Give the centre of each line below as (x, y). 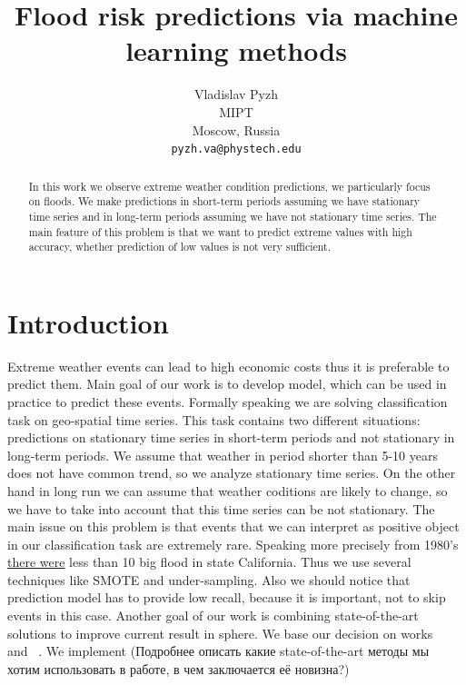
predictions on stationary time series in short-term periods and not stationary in (231, 437)
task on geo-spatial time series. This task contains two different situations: (214, 419)
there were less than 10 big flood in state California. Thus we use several (209, 562)
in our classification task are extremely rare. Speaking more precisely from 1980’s (233, 544)
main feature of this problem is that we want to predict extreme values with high (220, 231)
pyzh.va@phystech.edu (236, 149)
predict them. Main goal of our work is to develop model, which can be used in (227, 384)
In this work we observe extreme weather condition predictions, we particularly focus (229, 186)
